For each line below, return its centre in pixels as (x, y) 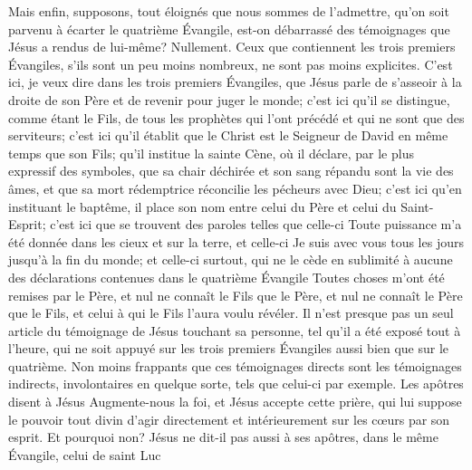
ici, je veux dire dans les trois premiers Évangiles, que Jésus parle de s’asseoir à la (235, 82)
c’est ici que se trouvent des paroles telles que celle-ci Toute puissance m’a (256, 224)
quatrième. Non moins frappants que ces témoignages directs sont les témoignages (235, 365)
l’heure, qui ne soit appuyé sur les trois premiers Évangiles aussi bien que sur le (229, 348)
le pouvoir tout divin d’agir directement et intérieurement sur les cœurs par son (229, 419)
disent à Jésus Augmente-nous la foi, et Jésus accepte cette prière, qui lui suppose (235, 402)
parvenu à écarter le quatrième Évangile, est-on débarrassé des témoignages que (229, 29)
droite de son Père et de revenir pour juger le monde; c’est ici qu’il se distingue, (229, 99)
